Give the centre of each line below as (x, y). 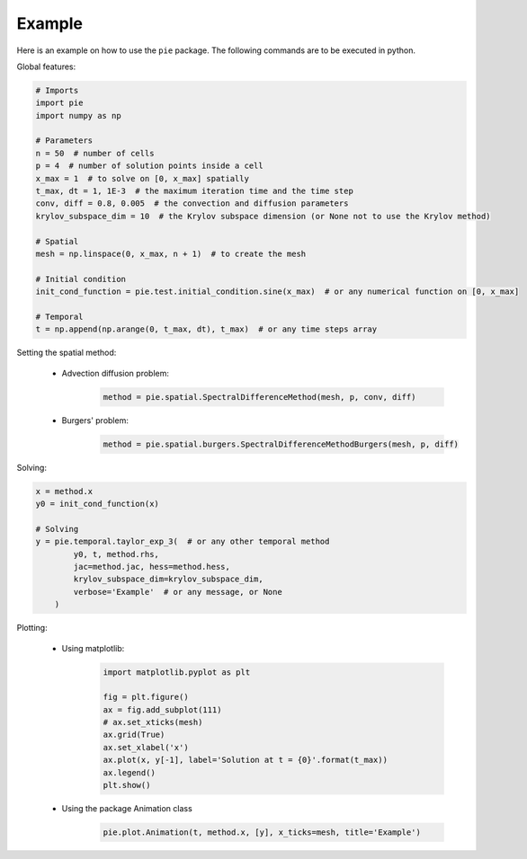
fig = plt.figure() (146, 697)
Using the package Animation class (127, 809)
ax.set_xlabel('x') (146, 747)
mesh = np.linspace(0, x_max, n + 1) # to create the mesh (171, 254)
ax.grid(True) (134, 735)
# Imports (57, 90)
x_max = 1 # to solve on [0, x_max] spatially (142, 178)
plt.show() (127, 785)
